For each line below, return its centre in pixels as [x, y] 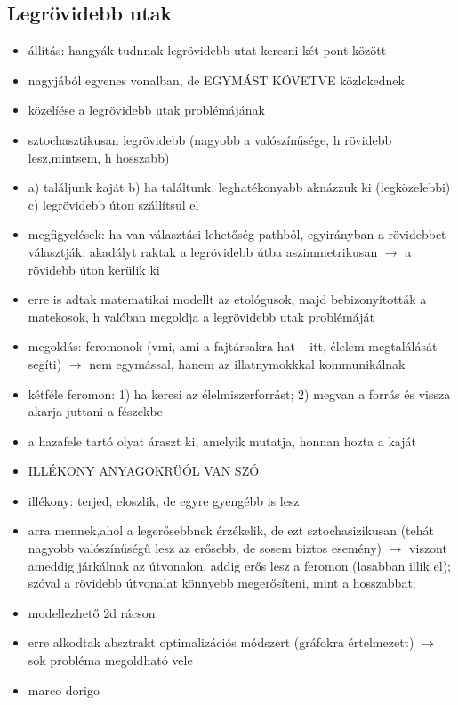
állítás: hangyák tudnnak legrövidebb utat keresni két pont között [207, 50]
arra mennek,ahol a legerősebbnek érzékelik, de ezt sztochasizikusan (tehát [231, 530]
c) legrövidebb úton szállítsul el [113, 204]
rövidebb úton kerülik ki [94, 269]
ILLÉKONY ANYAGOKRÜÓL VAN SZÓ [144, 471]
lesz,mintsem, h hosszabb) [99, 157]
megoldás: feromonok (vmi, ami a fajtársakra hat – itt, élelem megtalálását [233, 346]
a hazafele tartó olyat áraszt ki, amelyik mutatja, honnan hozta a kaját [222, 441]
